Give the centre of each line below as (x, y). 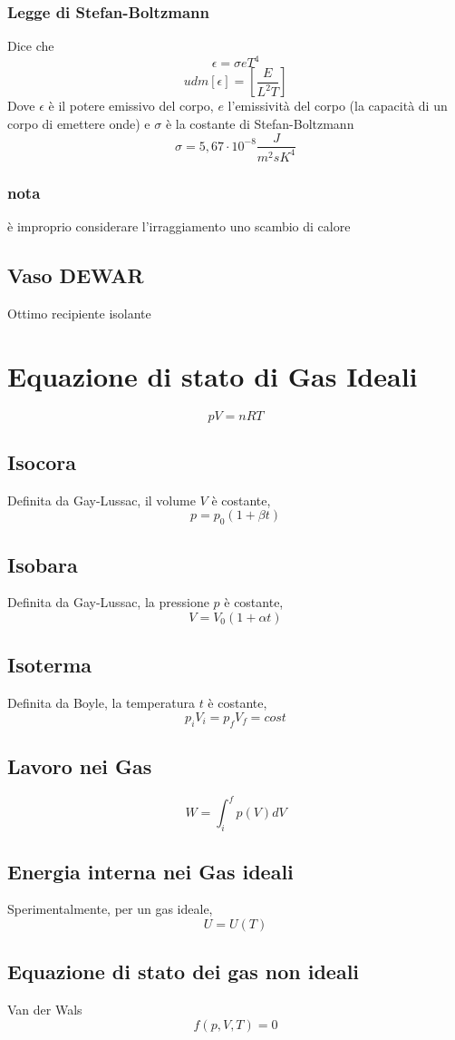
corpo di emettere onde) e (79, 123)
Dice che (31, 46)
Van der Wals (45, 1010)
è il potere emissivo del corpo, (131, 106)
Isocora (42, 462)
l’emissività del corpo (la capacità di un (338, 106)
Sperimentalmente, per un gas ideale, (110, 909)
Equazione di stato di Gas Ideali (213, 375)
